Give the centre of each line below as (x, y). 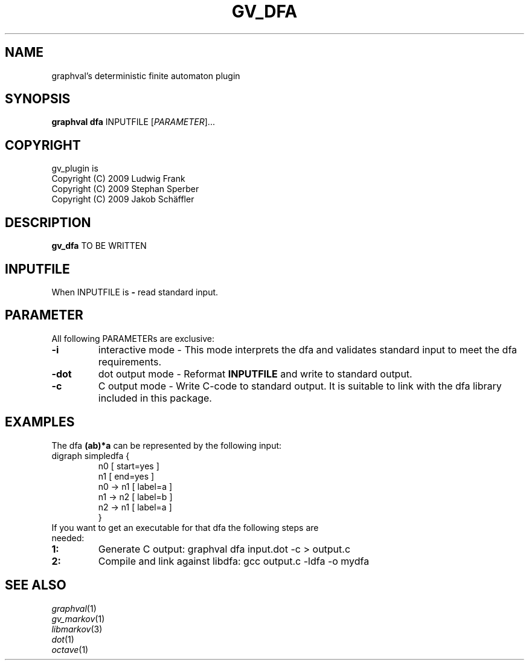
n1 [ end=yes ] (126, 476)
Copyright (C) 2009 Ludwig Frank (118, 179)
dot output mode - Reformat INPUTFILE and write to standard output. (255, 374)
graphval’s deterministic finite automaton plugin (146, 75)
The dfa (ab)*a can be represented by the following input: (167, 445)
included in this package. (155, 398)
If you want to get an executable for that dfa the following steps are (185, 527)
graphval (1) (74, 608)
